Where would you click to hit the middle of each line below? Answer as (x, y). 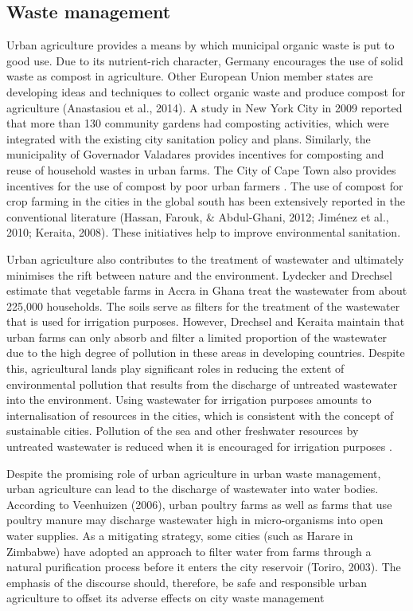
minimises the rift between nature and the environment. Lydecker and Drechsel (199, 274)
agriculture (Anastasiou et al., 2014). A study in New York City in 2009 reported (205, 107)
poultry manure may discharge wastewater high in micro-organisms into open (195, 520)
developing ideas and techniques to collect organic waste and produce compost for (206, 91)
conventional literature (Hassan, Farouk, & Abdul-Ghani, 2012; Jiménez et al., (198, 216)
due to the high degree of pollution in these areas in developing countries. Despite (206, 352)
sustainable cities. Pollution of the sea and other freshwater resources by (183, 431)
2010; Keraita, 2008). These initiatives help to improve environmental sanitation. (204, 232)
